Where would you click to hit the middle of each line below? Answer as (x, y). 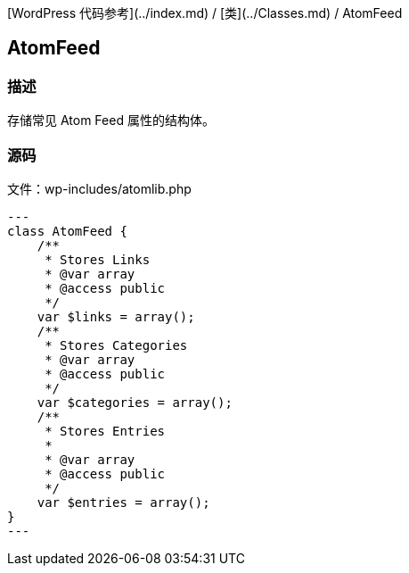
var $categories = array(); (135, 402)
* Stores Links (98, 259)
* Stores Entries (105, 431)
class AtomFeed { (67, 231)
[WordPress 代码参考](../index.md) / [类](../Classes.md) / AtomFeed (205, 13)
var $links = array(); (116, 316)
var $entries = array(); (123, 502)
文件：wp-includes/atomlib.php (99, 188)
